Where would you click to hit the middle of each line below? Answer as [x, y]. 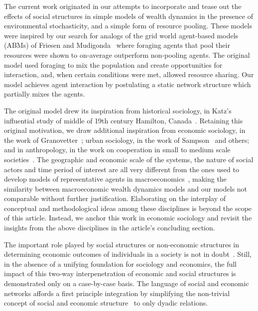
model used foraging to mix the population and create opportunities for [113, 64]
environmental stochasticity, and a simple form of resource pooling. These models [128, 26]
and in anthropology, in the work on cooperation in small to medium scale [117, 150]
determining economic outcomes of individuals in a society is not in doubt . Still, [128, 254]
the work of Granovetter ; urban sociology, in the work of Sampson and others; [127, 140]
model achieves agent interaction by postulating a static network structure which [128, 84]
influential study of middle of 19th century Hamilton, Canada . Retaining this [124, 120]
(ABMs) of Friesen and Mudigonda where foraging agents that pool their [117, 45]
